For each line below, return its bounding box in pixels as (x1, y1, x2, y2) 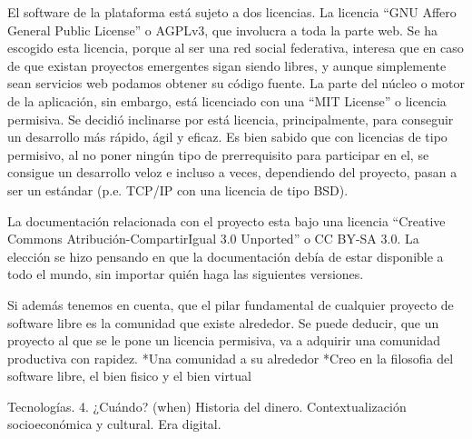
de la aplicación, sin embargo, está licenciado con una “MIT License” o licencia (7, 91, 447, 110)
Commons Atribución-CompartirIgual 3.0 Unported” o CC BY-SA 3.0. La (7, 229, 419, 248)
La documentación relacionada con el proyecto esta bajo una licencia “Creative (7, 211, 446, 230)
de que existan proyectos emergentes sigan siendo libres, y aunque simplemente (7, 55, 447, 75)
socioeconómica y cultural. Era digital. (7, 414, 221, 434)
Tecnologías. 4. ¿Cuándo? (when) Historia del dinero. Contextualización (7, 396, 407, 415)
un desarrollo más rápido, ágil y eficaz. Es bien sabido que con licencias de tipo (7, 127, 447, 146)
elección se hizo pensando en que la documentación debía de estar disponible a (7, 246, 444, 265)
